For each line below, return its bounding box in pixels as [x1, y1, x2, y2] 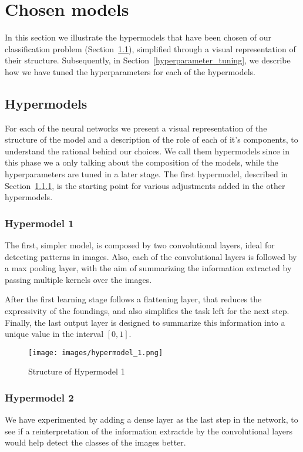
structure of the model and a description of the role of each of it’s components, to [5, 133, 298, 146]
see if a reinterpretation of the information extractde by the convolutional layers [5, 424, 293, 437]
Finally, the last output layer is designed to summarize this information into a [5, 316, 285, 328]
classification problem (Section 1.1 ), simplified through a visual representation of [5, 42, 296, 55]
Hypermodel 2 [5, 390, 74, 404]
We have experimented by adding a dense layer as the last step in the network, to [5, 413, 298, 426]
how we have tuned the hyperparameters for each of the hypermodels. [5, 65, 255, 77]
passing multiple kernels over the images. [5, 273, 152, 285]
